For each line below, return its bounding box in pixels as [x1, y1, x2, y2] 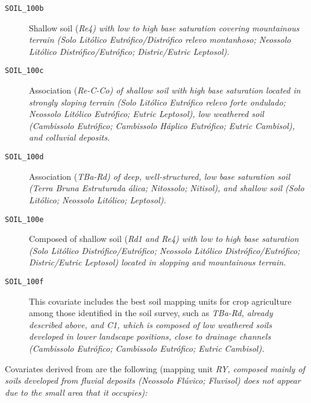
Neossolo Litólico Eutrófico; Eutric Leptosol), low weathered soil [29, 107, 264, 120]
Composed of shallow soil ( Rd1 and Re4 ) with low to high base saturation [29, 232, 299, 245]
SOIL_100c [5, 66, 44, 75]
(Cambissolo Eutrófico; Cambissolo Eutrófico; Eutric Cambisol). [29, 341, 265, 354]
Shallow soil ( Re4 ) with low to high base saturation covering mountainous [29, 21, 300, 34]
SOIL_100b [5, 4, 44, 13]
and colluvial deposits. [29, 131, 110, 144]
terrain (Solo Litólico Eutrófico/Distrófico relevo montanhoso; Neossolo [29, 33, 291, 46]
